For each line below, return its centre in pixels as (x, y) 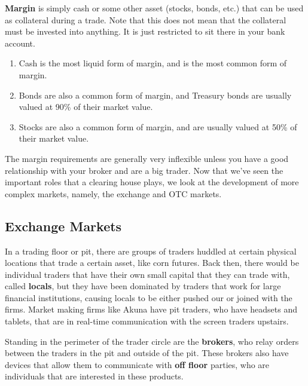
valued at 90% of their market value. (86, 107)
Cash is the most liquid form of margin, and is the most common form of (153, 63)
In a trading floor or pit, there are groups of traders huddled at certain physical (151, 251)
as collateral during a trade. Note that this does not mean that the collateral (146, 19)
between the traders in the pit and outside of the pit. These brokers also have (147, 353)
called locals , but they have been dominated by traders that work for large (143, 286)
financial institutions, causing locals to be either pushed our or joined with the (149, 297)
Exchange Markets (63, 226)
